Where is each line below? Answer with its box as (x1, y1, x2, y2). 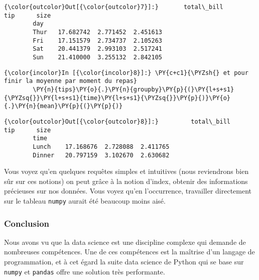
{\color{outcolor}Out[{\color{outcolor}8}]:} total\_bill (4, 118, 231, 125)
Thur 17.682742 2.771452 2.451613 (33, 28, 162, 36)
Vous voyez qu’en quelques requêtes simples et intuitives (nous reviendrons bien (4, 166, 249, 176)
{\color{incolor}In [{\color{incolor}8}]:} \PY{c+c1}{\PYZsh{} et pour (4, 69, 248, 76)
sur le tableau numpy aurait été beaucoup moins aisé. (4, 195, 166, 206)
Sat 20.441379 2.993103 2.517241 (33, 45, 162, 53)
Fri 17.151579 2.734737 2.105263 (33, 37, 162, 44)
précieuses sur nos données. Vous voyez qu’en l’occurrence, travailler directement (4, 185, 252, 196)
